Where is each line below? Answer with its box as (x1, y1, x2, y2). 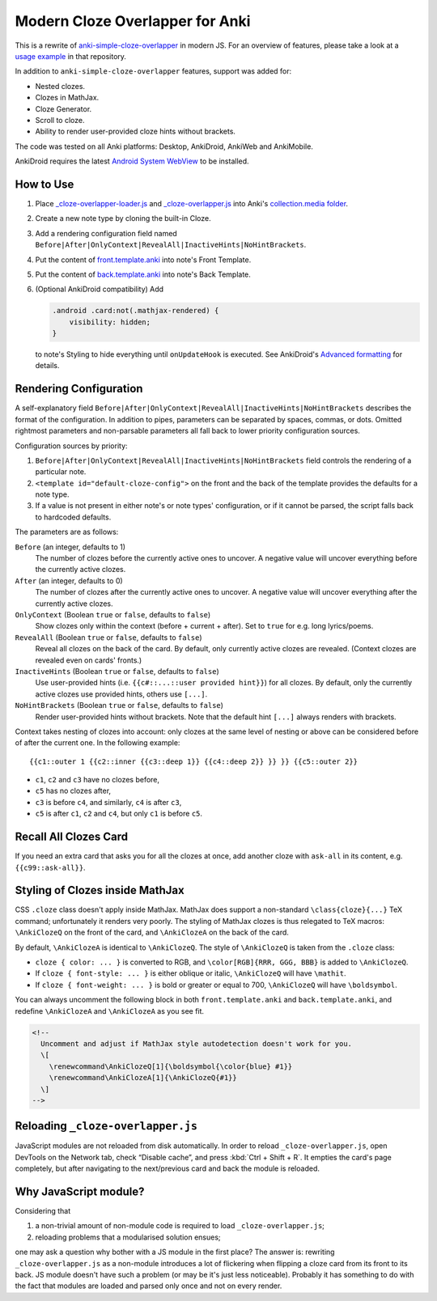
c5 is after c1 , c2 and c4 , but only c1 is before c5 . (35, 809, 202, 819)
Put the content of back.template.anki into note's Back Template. (35, 269, 251, 279)
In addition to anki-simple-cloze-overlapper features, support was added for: (15, 66, 292, 76)
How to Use (15, 177, 74, 191)
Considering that (15, 1206, 71, 1216)
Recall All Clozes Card (15, 830, 129, 844)
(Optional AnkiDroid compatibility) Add (35, 284, 164, 295)
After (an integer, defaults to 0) (15, 575, 123, 586)
